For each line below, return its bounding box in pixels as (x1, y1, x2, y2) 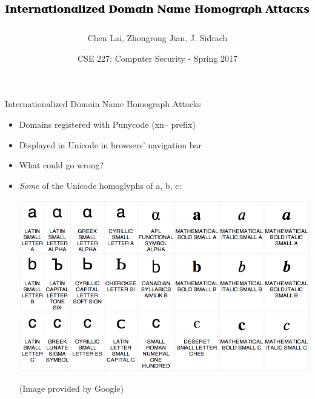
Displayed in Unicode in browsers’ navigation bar (19, 138, 202, 151)
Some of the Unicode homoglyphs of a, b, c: (19, 179, 182, 191)
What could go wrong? (19, 159, 104, 171)
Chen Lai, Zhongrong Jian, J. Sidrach (87, 31, 228, 44)
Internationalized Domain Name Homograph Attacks (5, 97, 201, 110)
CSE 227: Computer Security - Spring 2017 (78, 51, 237, 64)
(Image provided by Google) (19, 381, 124, 394)
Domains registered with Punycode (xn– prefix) (19, 117, 196, 130)
